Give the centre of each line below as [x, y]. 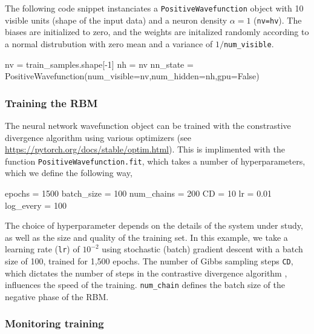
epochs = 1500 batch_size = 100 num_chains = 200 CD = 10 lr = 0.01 [139, 193]
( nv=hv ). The [278, 20]
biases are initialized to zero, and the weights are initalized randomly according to [157, 32]
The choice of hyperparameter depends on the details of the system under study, [154, 225]
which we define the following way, [69, 173]
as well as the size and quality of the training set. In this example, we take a [146, 237]
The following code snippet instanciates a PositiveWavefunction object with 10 [154, 8]
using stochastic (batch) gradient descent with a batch [202, 249]
